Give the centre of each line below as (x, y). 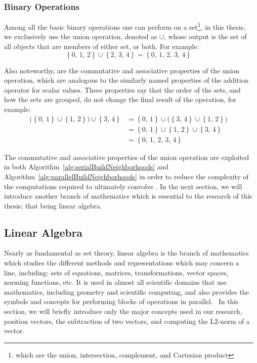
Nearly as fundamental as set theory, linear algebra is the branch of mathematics (127, 253)
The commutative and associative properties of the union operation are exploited (127, 157)
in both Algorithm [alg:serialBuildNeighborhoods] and (86, 167)
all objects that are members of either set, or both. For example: (102, 46)
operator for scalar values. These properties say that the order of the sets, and (122, 89)
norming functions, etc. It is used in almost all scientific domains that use (115, 282)
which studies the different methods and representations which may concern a (122, 263)
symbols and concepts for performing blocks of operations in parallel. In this (121, 301)
